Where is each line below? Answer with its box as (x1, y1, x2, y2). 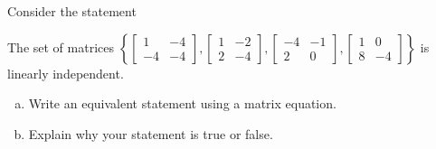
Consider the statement (7, 2, 137, 20)
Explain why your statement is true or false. (28, 124, 273, 143)
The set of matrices (7, 37, 114, 56)
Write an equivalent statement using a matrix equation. (28, 94, 336, 113)
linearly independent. (7, 63, 124, 82)
